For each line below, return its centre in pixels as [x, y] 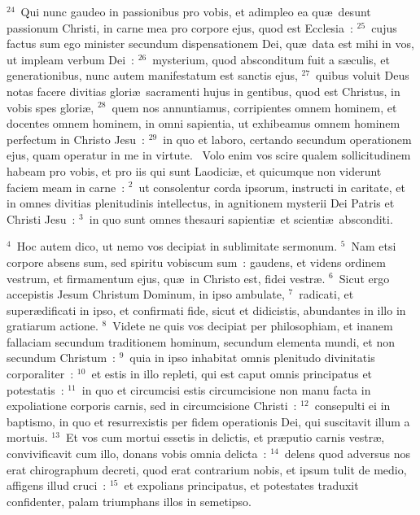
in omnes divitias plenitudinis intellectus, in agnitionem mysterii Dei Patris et [201, 203]
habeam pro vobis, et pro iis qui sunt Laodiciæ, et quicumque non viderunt [194, 170]
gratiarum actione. [52, 326]
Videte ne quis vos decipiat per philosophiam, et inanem [253, 326]
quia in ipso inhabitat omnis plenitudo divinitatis [252, 358]
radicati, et [326, 294]
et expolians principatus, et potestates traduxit [241, 485]
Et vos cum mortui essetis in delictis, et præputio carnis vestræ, [225, 437]
